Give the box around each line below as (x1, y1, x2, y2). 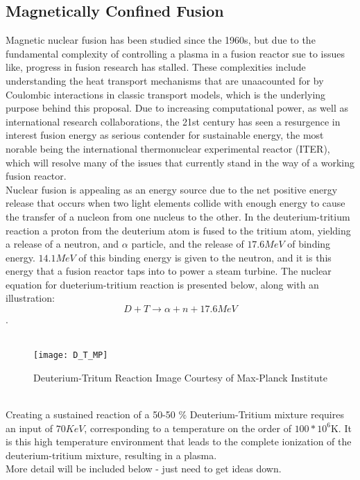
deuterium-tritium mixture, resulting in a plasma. (6, 447, 217, 462)
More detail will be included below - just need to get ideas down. (6, 461, 282, 476)
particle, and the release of (131, 237, 244, 251)
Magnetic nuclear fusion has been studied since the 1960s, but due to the (6, 33, 316, 47)
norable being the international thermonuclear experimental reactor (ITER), (6, 141, 330, 155)
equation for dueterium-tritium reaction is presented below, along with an (6, 277, 319, 291)
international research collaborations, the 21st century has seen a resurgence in (6, 114, 341, 128)
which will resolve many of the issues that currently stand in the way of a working (6, 155, 354, 169)
